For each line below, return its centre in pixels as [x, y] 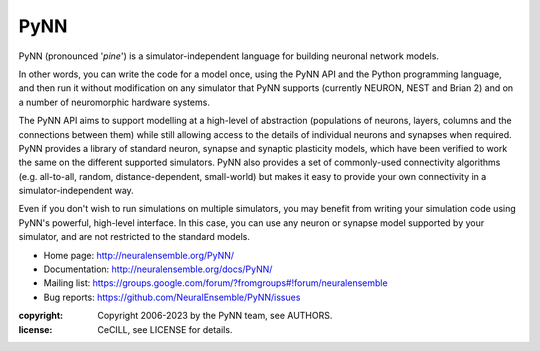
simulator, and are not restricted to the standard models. [134, 237]
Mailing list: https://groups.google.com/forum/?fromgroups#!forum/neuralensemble [216, 283]
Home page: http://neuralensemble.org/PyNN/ [139, 255]
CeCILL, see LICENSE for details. [165, 329]
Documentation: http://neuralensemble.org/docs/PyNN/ [158, 269]
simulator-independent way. [76, 191]
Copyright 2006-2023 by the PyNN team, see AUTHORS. [215, 316]
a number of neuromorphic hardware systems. [114, 102]
